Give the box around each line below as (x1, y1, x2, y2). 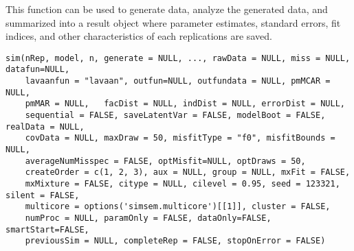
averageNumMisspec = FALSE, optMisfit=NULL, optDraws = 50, (25, 156, 306, 166)
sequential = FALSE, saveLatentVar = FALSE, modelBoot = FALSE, (25, 110, 326, 121)
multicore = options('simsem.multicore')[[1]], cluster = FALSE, (25, 202, 331, 212)
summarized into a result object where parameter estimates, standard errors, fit (5, 15, 341, 29)
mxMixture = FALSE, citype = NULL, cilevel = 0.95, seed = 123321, (25, 179, 340, 189)
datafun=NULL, (5, 64, 70, 75)
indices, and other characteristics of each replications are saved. (5, 29, 272, 43)
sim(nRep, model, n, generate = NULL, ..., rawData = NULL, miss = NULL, (5, 53, 351, 63)
